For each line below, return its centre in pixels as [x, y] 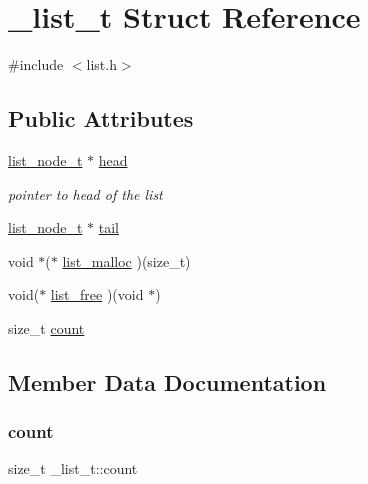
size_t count [46, 327]
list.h [101, 64]
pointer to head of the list [85, 193]
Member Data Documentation [167, 381]
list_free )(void [97, 294]
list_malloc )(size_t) [126, 260]
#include [36, 64]
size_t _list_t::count [73, 468]
